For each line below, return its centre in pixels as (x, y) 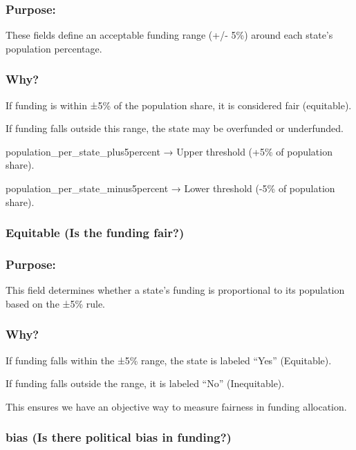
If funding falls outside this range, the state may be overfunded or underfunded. (175, 128)
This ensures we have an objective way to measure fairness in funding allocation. (176, 406)
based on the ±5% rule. (56, 303)
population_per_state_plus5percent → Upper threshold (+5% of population (169, 151)
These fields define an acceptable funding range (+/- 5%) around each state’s (169, 35)
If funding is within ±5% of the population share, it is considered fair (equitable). (179, 105)
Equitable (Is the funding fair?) (95, 233)
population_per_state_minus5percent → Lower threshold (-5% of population (170, 188)
